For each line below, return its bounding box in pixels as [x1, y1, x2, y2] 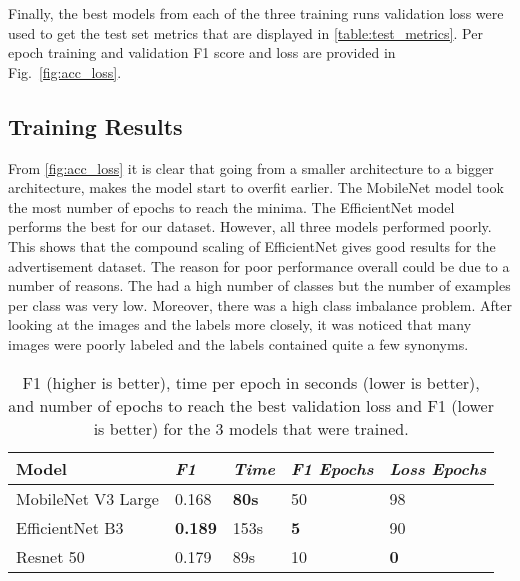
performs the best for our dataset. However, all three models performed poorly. [8, 216, 492, 237]
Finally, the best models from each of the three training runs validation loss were [8, 3, 504, 23]
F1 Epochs [290, 456, 374, 480]
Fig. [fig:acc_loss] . [8, 61, 122, 82]
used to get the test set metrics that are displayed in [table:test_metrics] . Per [8, 22, 483, 43]
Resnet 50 [16, 544, 85, 568]
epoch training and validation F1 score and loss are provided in [8, 42, 396, 63]
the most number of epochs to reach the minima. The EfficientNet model [8, 196, 455, 217]
